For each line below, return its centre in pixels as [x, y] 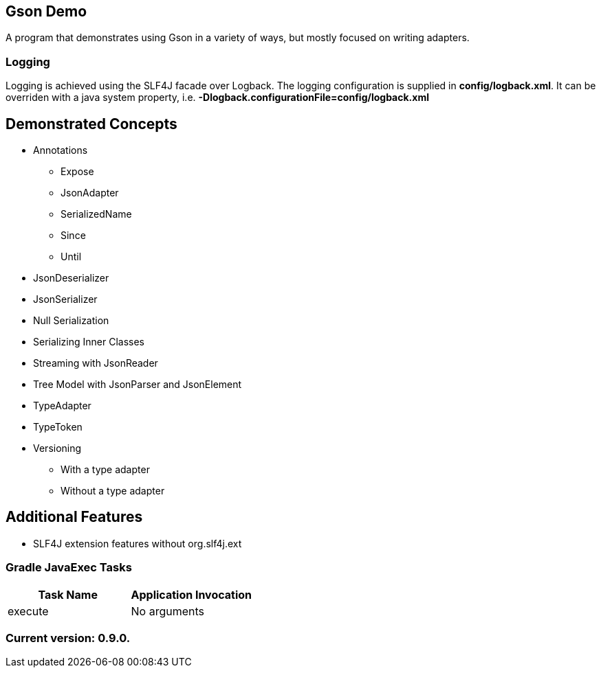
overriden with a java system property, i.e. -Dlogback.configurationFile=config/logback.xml [217, 98]
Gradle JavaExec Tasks [69, 568]
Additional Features [74, 517]
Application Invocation [192, 594]
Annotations [61, 150]
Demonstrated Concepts [91, 124]
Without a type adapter [113, 491]
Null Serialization [71, 321]
